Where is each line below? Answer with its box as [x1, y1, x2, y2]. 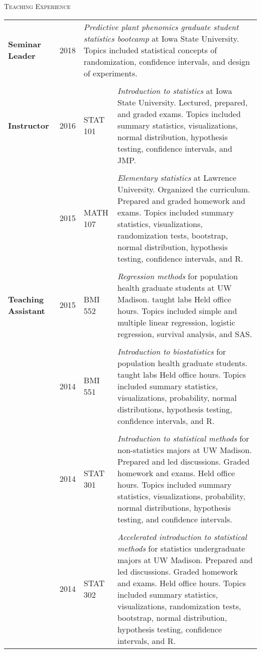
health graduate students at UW [117, 281, 232, 293]
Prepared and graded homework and [117, 194, 245, 206]
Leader [8, 50, 36, 62]
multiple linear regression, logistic [117, 316, 235, 328]
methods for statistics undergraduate [117, 542, 245, 554]
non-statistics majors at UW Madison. [117, 444, 252, 456]
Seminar [8, 38, 41, 50]
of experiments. [83, 67, 138, 79]
